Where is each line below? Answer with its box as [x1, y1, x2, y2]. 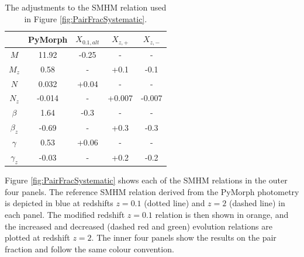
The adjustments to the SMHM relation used [5, 1, 167, 13]
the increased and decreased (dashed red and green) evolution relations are [5, 220, 272, 232]
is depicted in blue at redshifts [5, 197, 113, 209]
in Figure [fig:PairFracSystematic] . [24, 12, 147, 25]
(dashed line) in [229, 197, 285, 209]
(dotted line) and [144, 197, 205, 209]
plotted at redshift [5, 231, 70, 244]
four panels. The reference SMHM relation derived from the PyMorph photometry [5, 185, 299, 197]
